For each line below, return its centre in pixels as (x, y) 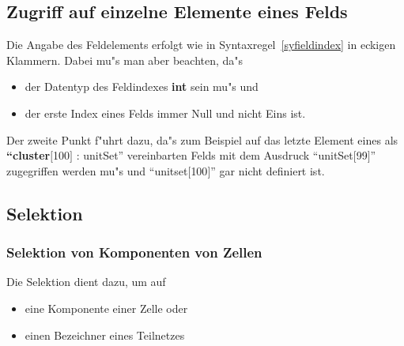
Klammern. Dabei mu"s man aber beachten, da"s (125, 60)
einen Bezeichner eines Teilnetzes (105, 335)
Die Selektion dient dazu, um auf (86, 282)
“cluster (28, 155)
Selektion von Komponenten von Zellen (134, 252)
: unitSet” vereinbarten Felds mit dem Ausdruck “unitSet (215, 155)
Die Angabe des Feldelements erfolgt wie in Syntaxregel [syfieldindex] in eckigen (201, 45)
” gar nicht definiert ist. (268, 170)
